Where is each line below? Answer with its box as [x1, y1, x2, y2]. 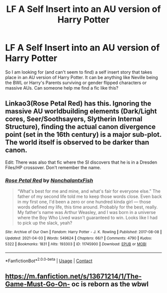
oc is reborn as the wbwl [71, 280, 149, 289]
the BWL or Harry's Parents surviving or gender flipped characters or [5, 80, 147, 86]
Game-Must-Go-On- [5, 280, 71, 289]
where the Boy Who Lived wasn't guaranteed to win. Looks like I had [17, 215, 158, 221]
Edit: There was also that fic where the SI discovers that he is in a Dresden [5, 159, 158, 165]
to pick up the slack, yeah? [17, 220, 73, 226]
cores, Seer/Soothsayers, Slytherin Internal [5, 115, 143, 123]
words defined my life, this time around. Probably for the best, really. [17, 204, 158, 210]
